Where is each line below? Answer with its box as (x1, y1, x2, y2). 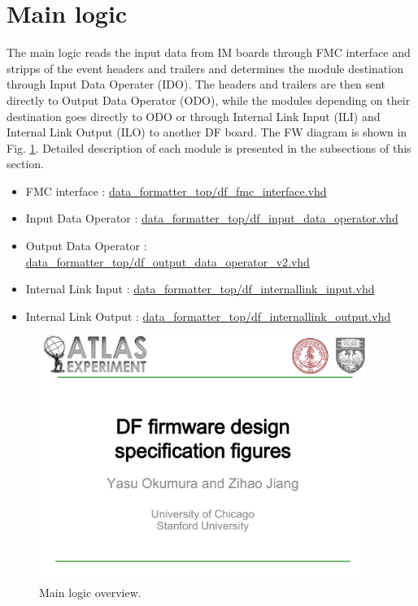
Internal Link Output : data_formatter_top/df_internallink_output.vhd (25, 307, 391, 324)
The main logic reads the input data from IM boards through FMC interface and (7, 44, 411, 61)
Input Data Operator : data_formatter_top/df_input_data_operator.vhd (25, 210, 398, 227)
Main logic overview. (39, 584, 142, 601)
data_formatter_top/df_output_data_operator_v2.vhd (25, 253, 310, 270)
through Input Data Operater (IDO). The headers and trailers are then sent (7, 76, 386, 93)
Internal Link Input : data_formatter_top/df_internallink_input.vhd (25, 280, 375, 297)
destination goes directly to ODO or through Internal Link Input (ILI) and (7, 107, 381, 124)
